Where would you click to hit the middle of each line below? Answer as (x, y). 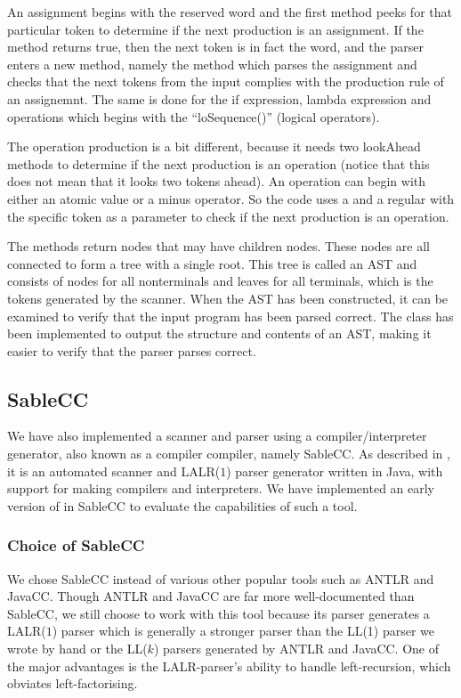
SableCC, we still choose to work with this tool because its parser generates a (218, 613)
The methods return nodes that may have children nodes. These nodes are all (218, 246)
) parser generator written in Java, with (335, 471)
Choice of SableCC (76, 545)
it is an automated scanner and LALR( (114, 471)
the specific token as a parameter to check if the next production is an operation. (228, 216)
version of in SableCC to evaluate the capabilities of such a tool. (182, 505)
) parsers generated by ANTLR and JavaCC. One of (296, 649)
